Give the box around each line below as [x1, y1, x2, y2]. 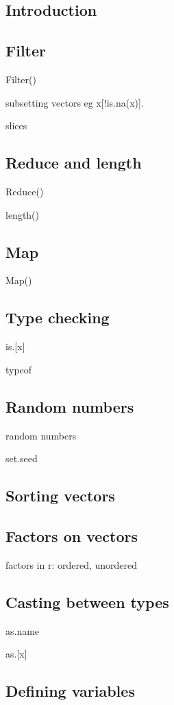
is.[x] [5, 339, 25, 354]
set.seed [5, 451, 38, 466]
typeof [5, 362, 32, 376]
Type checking [5, 307, 110, 328]
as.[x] [5, 647, 27, 661]
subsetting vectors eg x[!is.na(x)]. [5, 95, 144, 109]
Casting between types [5, 591, 169, 612]
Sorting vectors [5, 485, 115, 506]
